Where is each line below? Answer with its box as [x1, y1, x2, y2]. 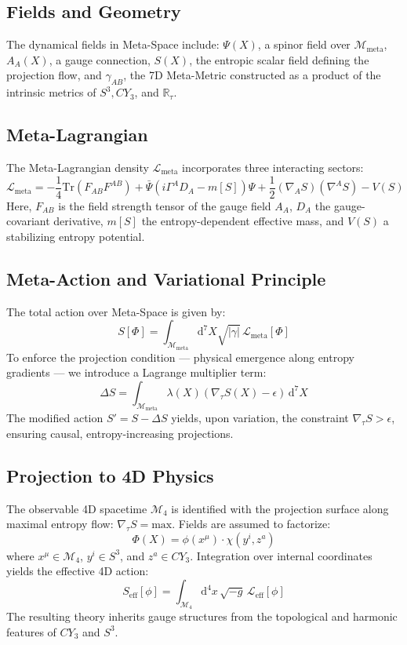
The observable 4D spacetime [6, 500, 147, 516]
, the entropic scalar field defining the [189, 51, 369, 67]
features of [6, 623, 56, 640]
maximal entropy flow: [6, 516, 114, 532]
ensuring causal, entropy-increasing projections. [6, 425, 234, 441]
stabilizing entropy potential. [6, 228, 145, 244]
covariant [6, 213, 50, 229]
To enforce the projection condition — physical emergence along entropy [6, 348, 354, 365]
